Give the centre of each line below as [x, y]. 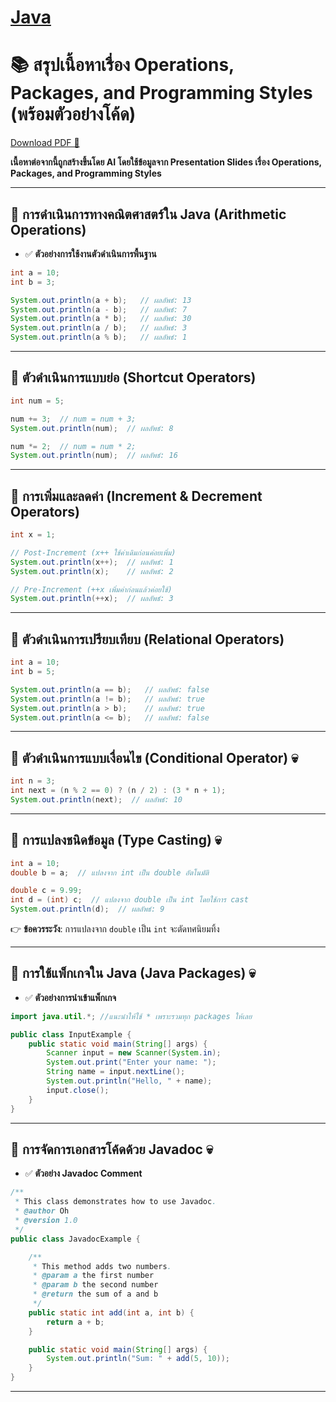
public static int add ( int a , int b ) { [111, 1312]
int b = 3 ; [33, 282]
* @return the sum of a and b [95, 1294]
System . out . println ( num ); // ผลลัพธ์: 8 [92, 428]
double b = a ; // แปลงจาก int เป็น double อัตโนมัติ [110, 872]
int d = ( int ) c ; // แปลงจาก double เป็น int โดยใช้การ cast [129, 900]
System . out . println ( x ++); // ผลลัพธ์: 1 [92, 562]
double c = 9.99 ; [46, 891]
